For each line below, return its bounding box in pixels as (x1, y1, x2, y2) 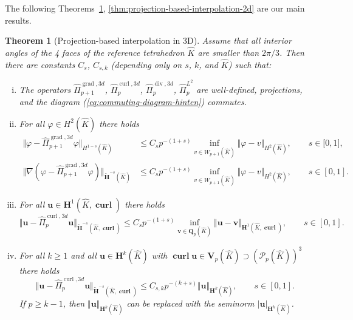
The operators (19, 83, 71, 95)
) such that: (228, 58, 272, 70)
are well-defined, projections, (196, 83, 303, 95)
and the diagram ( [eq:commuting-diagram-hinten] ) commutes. (19, 95, 247, 107)
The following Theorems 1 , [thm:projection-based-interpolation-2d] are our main (5, 2, 305, 14)
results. (5, 13, 32, 26)
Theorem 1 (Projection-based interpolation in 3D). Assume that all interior (5, 34, 292, 47)
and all (70, 249, 97, 262)
